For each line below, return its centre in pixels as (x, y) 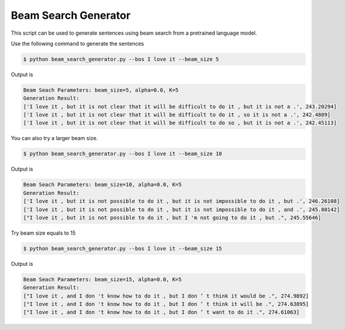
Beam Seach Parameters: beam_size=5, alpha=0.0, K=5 (101, 90)
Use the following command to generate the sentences (77, 44)
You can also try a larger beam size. (54, 138)
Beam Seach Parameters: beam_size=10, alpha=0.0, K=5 (102, 185)
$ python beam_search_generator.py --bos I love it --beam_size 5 (121, 59)
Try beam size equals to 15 (43, 233)
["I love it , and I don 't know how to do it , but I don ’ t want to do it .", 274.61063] (161, 312)
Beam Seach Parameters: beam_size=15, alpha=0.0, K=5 (102, 279)
